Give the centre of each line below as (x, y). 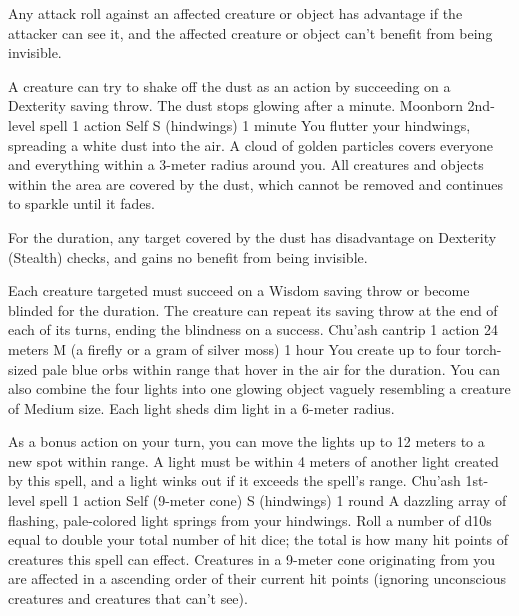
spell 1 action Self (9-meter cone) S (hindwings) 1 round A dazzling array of (273, 500)
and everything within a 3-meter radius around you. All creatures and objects (246, 164)
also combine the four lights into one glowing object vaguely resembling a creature (259, 388)
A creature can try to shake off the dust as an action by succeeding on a (229, 85)
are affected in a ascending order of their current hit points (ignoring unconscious (257, 578)
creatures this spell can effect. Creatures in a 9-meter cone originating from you (252, 558)
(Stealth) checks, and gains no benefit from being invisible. (188, 256)
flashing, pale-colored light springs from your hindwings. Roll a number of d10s (250, 519)
